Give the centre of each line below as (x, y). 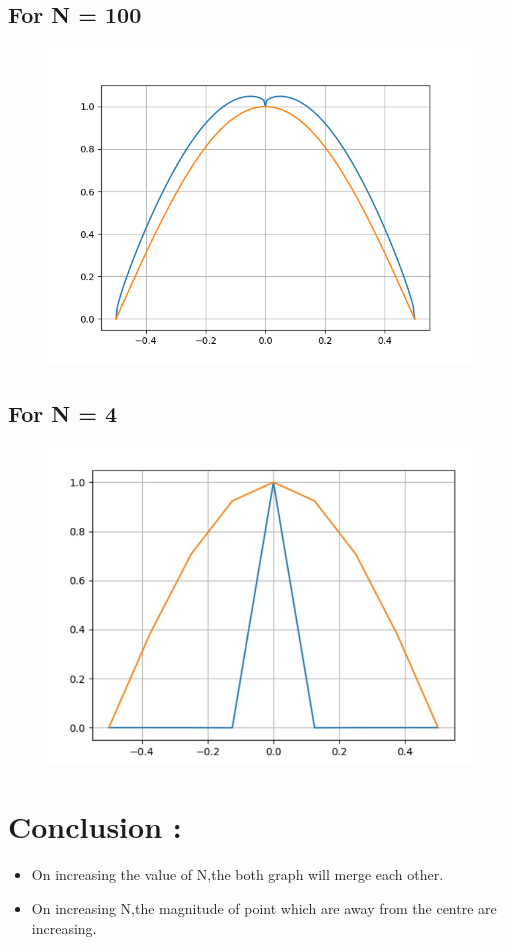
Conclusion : (95, 826)
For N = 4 (63, 413)
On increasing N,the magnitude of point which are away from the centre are (264, 908)
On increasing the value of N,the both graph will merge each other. (237, 874)
